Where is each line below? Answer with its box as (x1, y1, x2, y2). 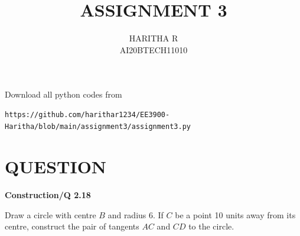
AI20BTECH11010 (119, 43, 188, 56)
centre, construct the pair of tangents (5, 220, 139, 232)
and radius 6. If (107, 208, 164, 221)
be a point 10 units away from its (175, 208, 296, 221)
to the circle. (188, 220, 234, 232)
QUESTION (5, 154, 107, 179)
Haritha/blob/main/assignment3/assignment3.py (5, 122, 191, 131)
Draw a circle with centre (5, 208, 96, 221)
